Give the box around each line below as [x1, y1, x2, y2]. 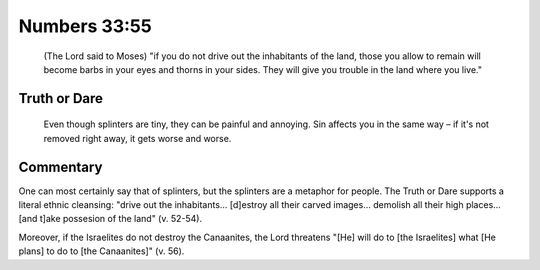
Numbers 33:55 [18, 15, 152, 37]
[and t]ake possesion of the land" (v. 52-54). [18, 213, 203, 225]
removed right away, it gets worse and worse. [43, 132, 232, 144]
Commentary [18, 158, 103, 175]
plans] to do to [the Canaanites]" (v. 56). [18, 245, 185, 257]
